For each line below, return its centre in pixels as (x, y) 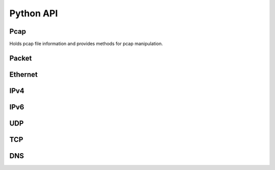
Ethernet (24, 74)
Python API (34, 13)
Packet (21, 58)
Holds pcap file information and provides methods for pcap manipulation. (86, 44)
